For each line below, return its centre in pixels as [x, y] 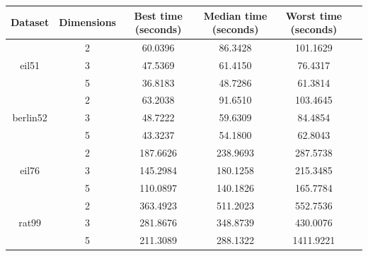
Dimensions [87, 22]
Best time [158, 15]
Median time [235, 15]
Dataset [30, 22]
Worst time [314, 15]
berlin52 [30, 117]
